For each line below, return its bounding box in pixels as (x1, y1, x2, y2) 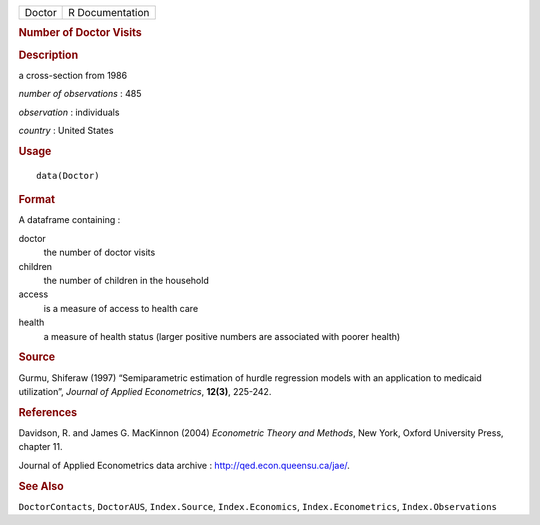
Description (18, 48, 79, 62)
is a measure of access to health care (43, 302, 199, 314)
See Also (18, 479, 64, 493)
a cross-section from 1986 (18, 69, 128, 81)
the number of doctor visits (43, 246, 156, 259)
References (18, 405, 78, 419)
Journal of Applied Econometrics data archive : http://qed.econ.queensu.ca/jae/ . (18, 459, 350, 471)
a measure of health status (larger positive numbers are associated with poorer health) (43, 330, 401, 342)
